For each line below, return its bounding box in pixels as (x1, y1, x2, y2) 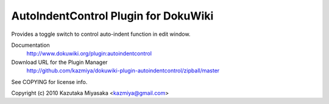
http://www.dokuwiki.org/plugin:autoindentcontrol (26, 50, 152, 57)
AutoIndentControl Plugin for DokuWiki (11, 9, 214, 23)
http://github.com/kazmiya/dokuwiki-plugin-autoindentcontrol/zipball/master (26, 67, 220, 74)
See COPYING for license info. (11, 78, 88, 85)
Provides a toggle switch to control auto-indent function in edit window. (11, 30, 191, 38)
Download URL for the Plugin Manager (11, 58, 108, 66)
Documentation (11, 41, 50, 49)
